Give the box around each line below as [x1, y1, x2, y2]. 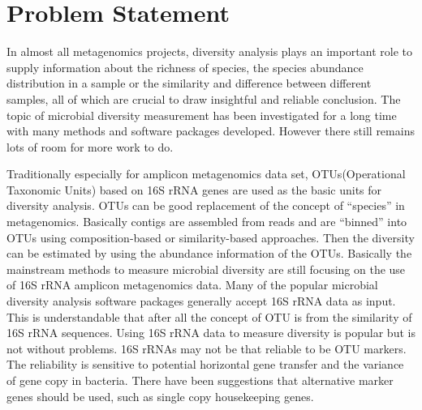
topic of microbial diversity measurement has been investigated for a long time [6, 106, 397, 123]
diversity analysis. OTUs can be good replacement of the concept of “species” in [6, 197, 405, 214]
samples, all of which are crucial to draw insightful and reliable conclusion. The [6, 90, 401, 107]
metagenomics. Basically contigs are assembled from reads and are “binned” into [6, 213, 407, 230]
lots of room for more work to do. [6, 138, 174, 155]
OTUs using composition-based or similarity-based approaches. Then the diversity [6, 228, 415, 246]
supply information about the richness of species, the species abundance [6, 58, 364, 75]
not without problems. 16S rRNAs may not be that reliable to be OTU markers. [6, 340, 407, 357]
